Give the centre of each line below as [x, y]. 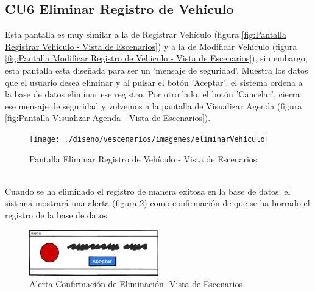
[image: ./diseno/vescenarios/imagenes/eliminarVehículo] [149, 139]
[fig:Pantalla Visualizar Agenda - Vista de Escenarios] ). [108, 118]
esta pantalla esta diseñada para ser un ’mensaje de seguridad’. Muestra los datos [157, 70]
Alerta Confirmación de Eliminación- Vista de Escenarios [136, 284]
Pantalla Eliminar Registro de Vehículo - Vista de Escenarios [143, 158]
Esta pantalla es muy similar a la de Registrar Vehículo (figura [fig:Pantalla [146, 34]
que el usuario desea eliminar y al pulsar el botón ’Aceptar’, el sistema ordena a [154, 82]
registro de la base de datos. [57, 214]
